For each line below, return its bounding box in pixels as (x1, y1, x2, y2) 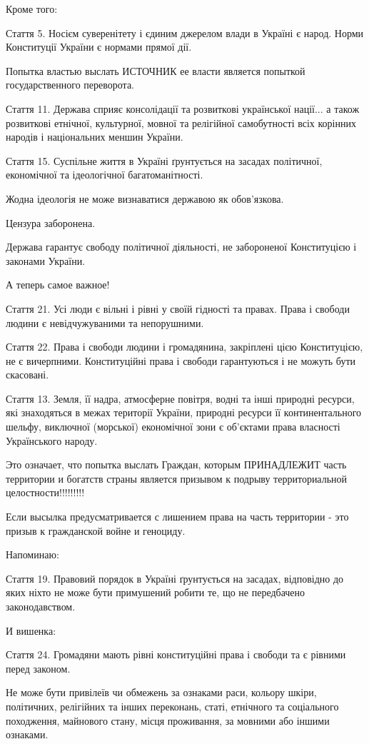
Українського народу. (6, 433, 98, 448)
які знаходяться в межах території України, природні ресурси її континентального (6, 405, 362, 420)
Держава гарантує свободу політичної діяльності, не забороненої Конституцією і (6, 239, 357, 254)
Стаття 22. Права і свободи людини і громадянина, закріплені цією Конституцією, (6, 339, 363, 354)
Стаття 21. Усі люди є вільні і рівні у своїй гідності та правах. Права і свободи (6, 301, 350, 316)
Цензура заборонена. (6, 215, 96, 230)
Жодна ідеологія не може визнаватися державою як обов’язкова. (6, 191, 284, 206)
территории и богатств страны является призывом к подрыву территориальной (6, 471, 348, 486)
